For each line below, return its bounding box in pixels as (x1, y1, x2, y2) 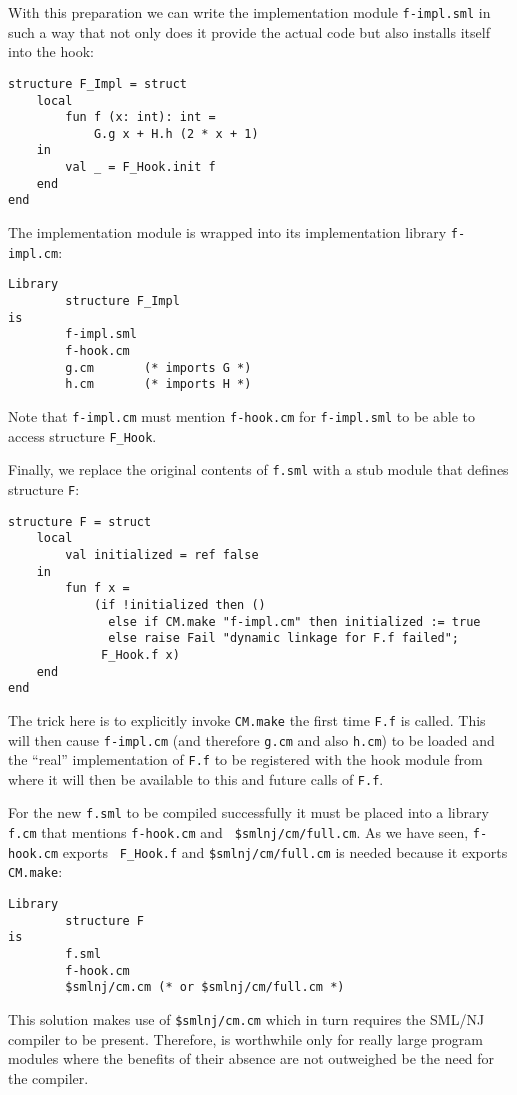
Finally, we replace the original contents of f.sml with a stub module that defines (8, 459, 509, 480)
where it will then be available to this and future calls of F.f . (8, 768, 384, 789)
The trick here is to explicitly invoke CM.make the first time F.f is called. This (8, 709, 486, 730)
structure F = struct (8, 514, 152, 529)
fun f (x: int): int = (65, 110, 216, 125)
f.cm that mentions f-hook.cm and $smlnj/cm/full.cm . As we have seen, (8, 822, 469, 843)
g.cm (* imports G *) (65, 360, 252, 375)
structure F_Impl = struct (8, 76, 187, 91)
